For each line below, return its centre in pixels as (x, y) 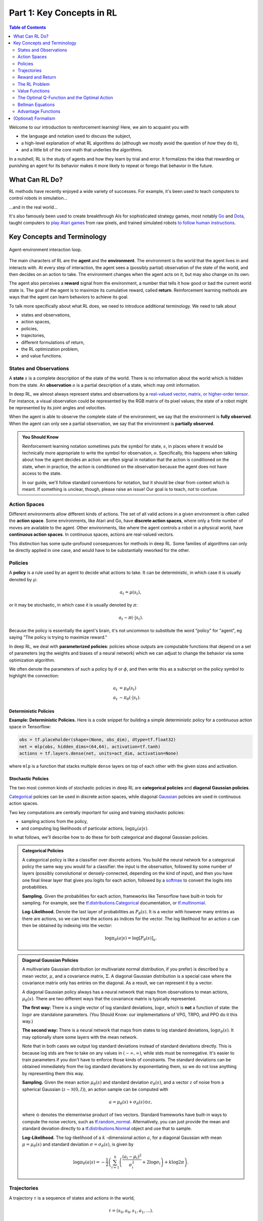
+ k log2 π (174, 1162)
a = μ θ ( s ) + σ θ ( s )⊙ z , (131, 1102)
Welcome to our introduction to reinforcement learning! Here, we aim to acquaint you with (99, 127)
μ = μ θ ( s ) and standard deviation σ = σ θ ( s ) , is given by (78, 1145)
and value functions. (42, 356)
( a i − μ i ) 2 (132, 1157)
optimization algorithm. (32, 660)
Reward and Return (37, 77)
